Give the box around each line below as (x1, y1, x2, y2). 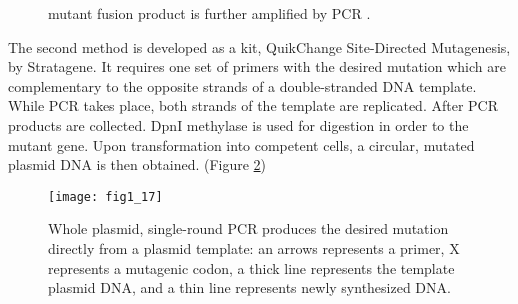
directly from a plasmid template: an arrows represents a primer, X (48, 238, 460, 258)
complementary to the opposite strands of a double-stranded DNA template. (8, 75, 477, 96)
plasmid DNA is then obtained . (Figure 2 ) (8, 154, 267, 175)
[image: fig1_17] (48, 189, 163, 204)
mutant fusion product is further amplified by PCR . (48, 3, 371, 23)
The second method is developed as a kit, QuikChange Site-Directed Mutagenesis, (8, 36, 511, 57)
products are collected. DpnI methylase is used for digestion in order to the (8, 114, 469, 135)
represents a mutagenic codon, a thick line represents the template (48, 257, 455, 278)
